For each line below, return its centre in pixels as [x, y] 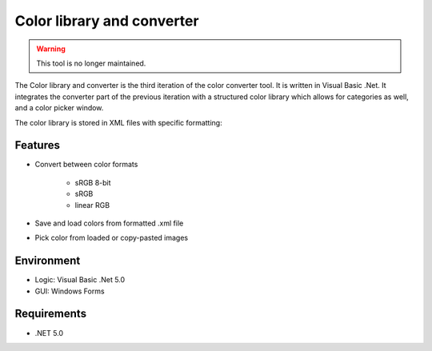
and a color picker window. [59, 108]
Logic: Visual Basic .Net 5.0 [80, 280]
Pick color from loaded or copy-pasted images [111, 238]
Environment [48, 261]
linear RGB [92, 205]
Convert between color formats [86, 165]
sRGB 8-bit [93, 182]
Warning [51, 49]
